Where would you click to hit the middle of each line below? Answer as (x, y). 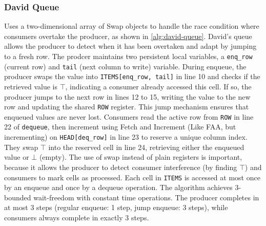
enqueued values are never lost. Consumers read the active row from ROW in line (129, 116)
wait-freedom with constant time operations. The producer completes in (146, 197)
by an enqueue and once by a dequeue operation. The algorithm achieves (118, 187)
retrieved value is (31, 86)
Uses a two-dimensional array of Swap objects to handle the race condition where (132, 26)
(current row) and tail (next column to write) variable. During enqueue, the (125, 66)
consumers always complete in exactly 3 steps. (77, 217)
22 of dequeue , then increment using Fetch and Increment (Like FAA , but (120, 127)
